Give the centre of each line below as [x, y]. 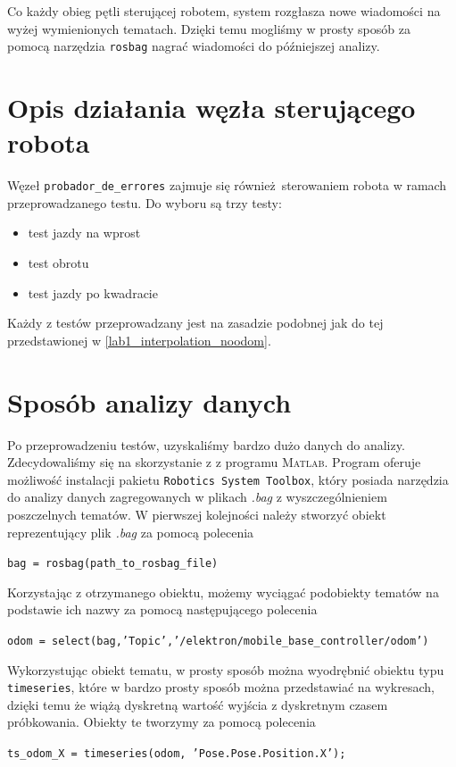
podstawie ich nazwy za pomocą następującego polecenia [162, 609]
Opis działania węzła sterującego [211, 108]
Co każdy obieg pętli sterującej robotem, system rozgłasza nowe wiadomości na [224, 11]
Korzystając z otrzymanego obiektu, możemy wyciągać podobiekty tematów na [223, 592]
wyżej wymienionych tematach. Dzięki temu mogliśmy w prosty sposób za [209, 28]
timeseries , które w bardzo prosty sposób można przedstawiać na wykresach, [221, 687]
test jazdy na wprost [84, 233]
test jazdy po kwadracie [93, 292]
